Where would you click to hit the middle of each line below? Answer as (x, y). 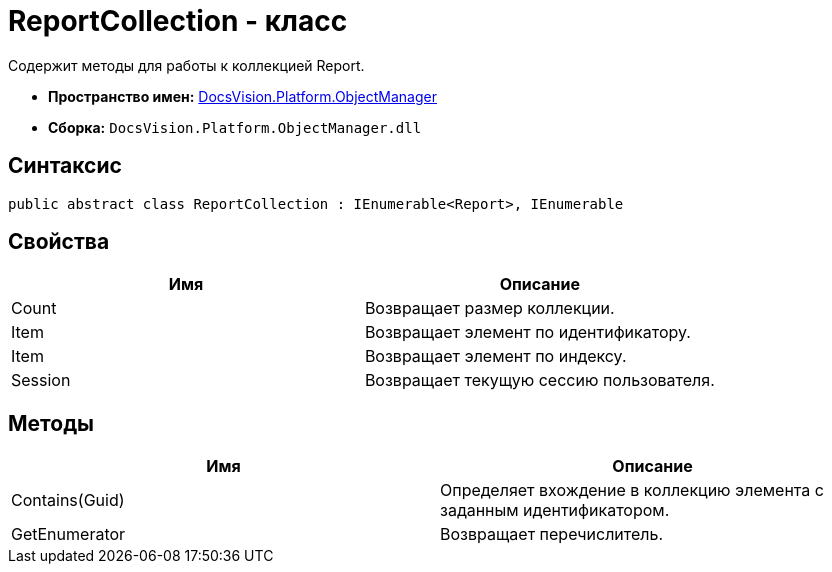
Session (41, 380)
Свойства (59, 242)
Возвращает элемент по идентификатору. (527, 332)
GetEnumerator (68, 534)
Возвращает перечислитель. (552, 534)
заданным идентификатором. (555, 510)
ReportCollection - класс (178, 21)
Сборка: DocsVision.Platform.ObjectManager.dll (235, 127)
